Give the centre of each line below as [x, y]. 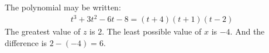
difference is [26, 42]
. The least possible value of [152, 31]
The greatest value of [43, 31]
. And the [247, 31]
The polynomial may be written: [63, 7]
